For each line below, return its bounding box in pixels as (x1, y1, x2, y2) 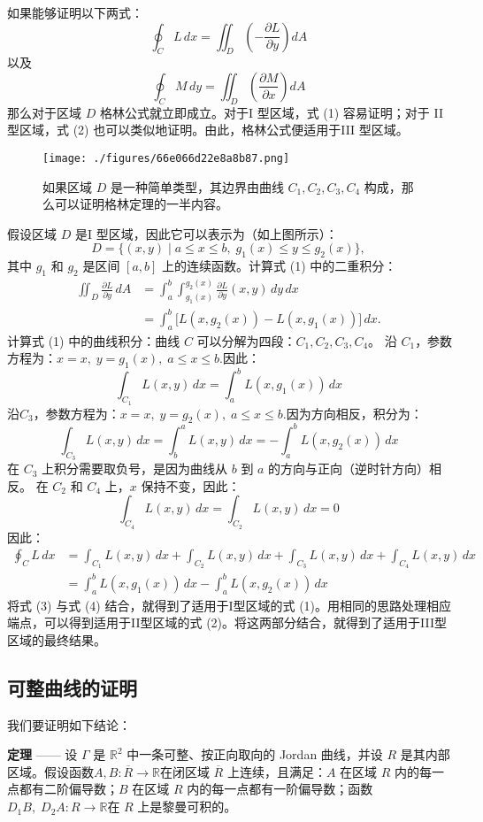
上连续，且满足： (226, 762, 326, 780)
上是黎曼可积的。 (137, 797, 237, 816)
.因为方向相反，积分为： (282, 403, 423, 422)
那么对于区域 (7, 103, 81, 121)
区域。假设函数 (7, 762, 94, 780)
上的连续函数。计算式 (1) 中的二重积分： (162, 257, 397, 275)
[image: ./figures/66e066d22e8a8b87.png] (42, 151, 290, 165)
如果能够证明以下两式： (7, 4, 143, 21)
